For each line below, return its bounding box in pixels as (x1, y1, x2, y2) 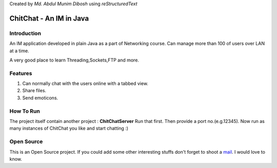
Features (9, 70, 32, 77)
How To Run (9, 108, 41, 115)
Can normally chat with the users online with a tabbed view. (22, 80, 149, 87)
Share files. (22, 88, 46, 94)
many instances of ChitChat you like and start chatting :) (9, 125, 128, 132)
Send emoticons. (22, 95, 58, 101)
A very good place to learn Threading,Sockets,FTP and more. (9, 57, 140, 63)
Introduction (9, 30, 41, 37)
